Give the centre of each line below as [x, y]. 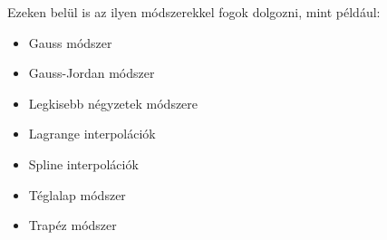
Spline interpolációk [83, 163]
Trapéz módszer [73, 225]
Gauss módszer [70, 42]
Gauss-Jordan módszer [92, 73]
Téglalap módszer [77, 194]
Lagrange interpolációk [92, 134]
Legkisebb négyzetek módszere [113, 103]
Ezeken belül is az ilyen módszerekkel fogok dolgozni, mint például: [194, 12]
